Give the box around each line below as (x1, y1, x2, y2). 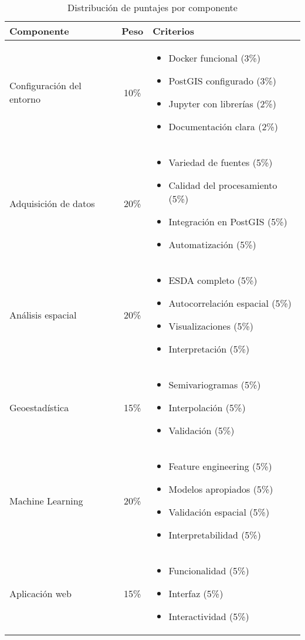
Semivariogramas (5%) (168, 378, 261, 391)
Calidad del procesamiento (168, 178, 277, 192)
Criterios (152, 24, 194, 38)
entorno (9, 92, 40, 106)
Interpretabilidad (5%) (168, 528, 261, 541)
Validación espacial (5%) (168, 505, 270, 519)
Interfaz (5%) (168, 587, 223, 600)
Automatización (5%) (168, 238, 256, 251)
